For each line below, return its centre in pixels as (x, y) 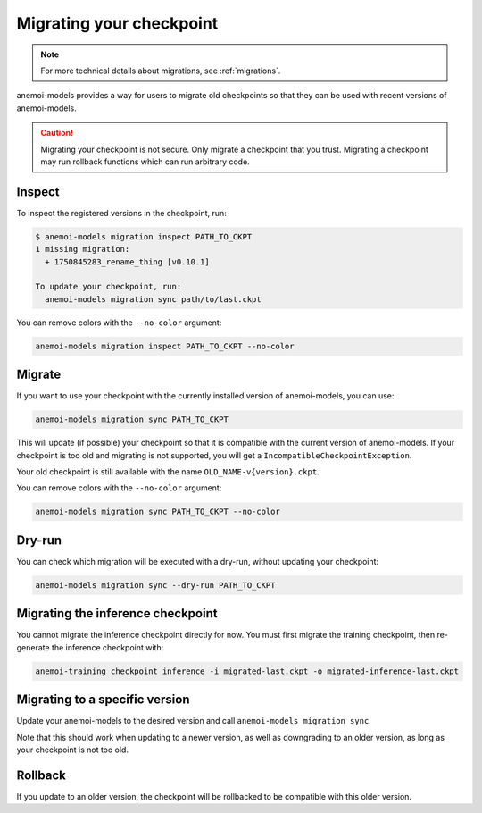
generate (33, 647)
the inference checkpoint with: (108, 647)
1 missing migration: (83, 249)
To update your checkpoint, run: (108, 287)
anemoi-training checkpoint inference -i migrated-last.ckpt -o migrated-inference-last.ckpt (247, 671)
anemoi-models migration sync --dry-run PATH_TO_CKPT (155, 585)
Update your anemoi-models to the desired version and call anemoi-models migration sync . (194, 721)
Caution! (57, 133)
